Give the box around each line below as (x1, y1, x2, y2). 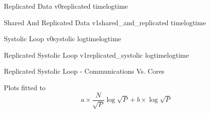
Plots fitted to (4, 82, 46, 92)
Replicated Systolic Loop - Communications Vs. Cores (4, 66, 164, 76)
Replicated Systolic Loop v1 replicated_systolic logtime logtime (4, 49, 189, 60)
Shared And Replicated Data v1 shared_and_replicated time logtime (4, 17, 206, 27)
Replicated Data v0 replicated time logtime (4, 1, 128, 11)
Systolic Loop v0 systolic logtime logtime (4, 33, 121, 44)
